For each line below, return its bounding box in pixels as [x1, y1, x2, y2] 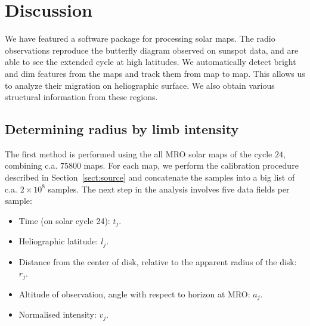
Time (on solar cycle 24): [18, 214, 110, 226]
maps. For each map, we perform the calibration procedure [83, 159, 299, 172]
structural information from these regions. [5, 91, 158, 103]
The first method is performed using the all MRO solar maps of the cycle [5, 147, 272, 160]
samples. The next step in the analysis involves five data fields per [48, 182, 290, 195]
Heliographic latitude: [18, 235, 98, 247]
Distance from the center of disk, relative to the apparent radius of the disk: [18, 255, 297, 268]
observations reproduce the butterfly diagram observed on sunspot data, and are [5, 44, 299, 56]
